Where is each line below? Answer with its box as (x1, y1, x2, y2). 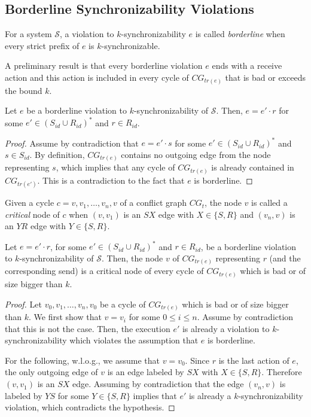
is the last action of (218, 354, 289, 366)
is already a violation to (182, 322, 270, 334)
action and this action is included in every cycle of (5, 71, 189, 83)
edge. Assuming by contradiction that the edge (72, 378, 244, 390)
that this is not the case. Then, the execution (5, 322, 170, 334)
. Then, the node (102, 251, 163, 264)
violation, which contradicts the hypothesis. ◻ (5, 401, 175, 413)
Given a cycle (5, 196, 54, 209)
